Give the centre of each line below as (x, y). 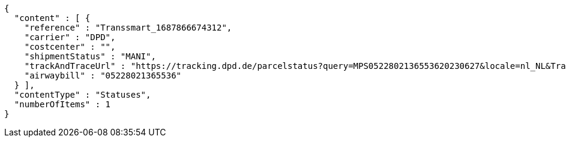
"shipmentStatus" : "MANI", (90, 56)
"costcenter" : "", (70, 47)
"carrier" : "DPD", (70, 37)
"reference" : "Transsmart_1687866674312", (128, 28)
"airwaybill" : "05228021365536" (103, 75)
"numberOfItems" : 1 (62, 104)
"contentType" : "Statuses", (83, 95)
